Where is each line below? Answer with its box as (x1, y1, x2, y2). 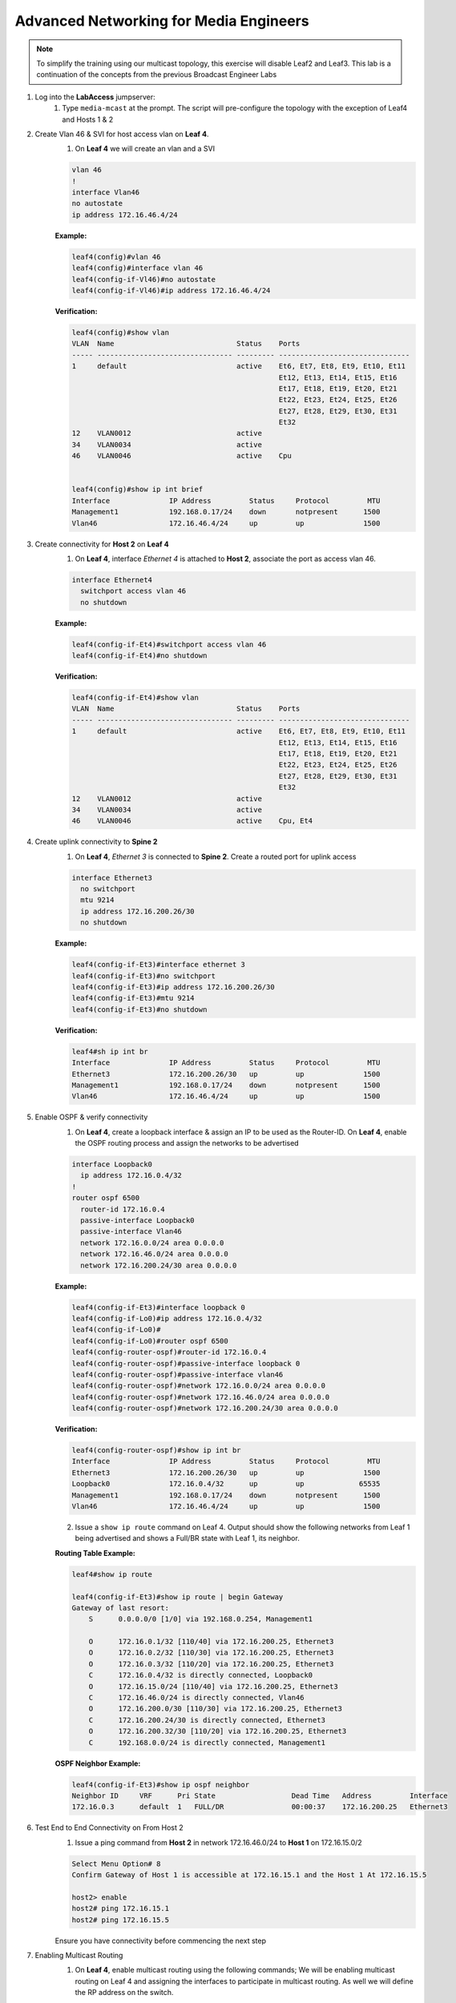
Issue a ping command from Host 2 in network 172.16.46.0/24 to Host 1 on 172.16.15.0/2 (75, 1837, 362, 1847)
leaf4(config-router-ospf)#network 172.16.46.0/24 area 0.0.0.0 (71, 1392, 330, 1401)
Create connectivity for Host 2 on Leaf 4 (34, 539, 169, 549)
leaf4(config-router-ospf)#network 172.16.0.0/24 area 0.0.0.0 (71, 1381, 326, 1390)
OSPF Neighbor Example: (54, 1759, 141, 1768)
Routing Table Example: (54, 1548, 135, 1558)
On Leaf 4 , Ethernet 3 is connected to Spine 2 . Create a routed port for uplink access (75, 852, 357, 861)
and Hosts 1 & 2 (62, 115, 114, 124)
